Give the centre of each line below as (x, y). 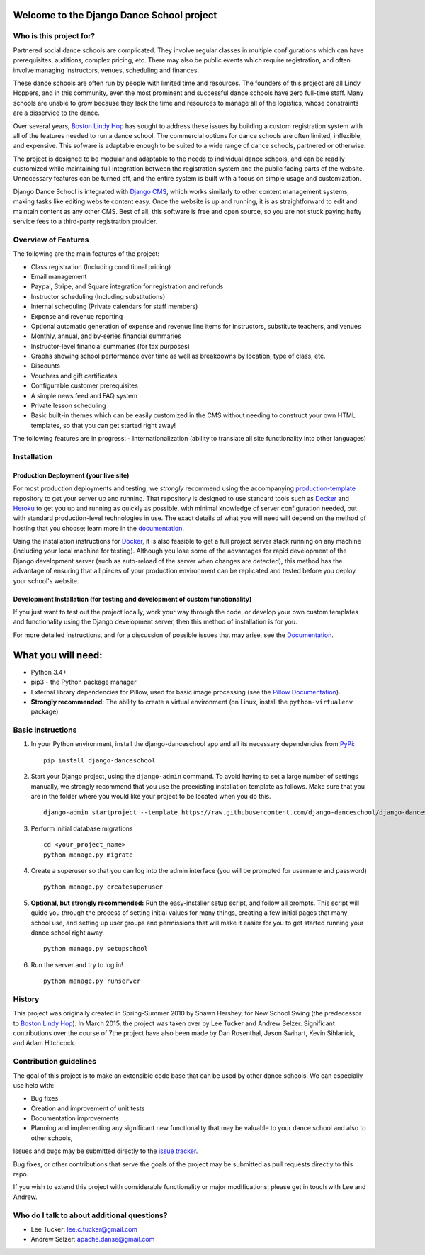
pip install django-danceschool (100, 760)
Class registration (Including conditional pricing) (101, 266)
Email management (59, 276)
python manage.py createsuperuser (103, 887)
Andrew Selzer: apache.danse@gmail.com (93, 1239)
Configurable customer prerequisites (84, 385)
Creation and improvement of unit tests (88, 1108)
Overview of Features (51, 240)
